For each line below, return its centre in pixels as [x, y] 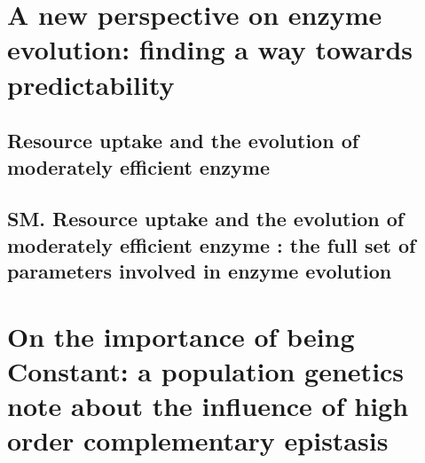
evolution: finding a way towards [210, 49]
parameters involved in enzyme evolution [200, 271]
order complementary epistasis [198, 440]
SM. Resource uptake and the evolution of [206, 219]
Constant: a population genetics [206, 370]
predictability [91, 84]
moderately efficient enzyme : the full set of [212, 244]
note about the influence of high [208, 406]
